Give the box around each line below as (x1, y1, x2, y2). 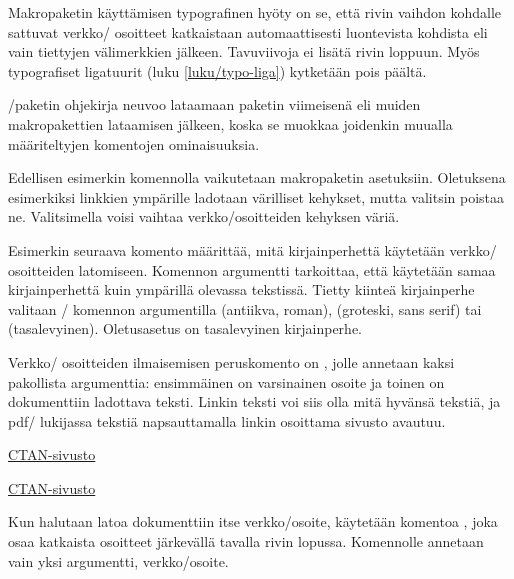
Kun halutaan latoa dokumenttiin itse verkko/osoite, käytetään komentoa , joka (8, 511, 498, 532)
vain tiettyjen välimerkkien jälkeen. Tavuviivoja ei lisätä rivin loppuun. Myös (8, 41, 480, 62)
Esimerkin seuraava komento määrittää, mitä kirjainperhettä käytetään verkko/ (8, 239, 497, 260)
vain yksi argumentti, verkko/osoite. (8, 550, 229, 571)
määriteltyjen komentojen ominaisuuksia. (8, 133, 260, 154)
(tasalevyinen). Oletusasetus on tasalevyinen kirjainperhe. (8, 318, 363, 339)
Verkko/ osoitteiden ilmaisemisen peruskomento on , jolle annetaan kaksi (8, 351, 455, 372)
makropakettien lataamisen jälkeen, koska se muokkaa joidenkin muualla (8, 113, 453, 134)
